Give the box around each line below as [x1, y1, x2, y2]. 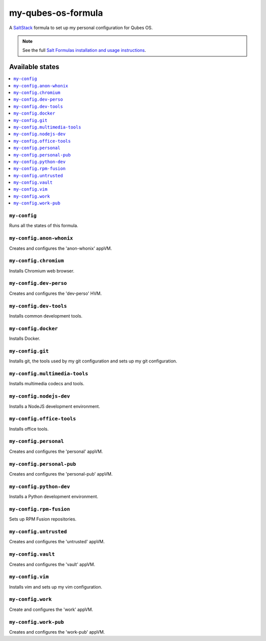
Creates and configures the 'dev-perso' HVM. [9, 290, 102, 296]
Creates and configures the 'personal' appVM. [9, 448, 103, 454]
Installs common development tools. [9, 313, 83, 319]
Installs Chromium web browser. [9, 268, 75, 274]
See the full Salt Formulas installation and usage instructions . [22, 47, 146, 53]
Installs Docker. [9, 336, 40, 342]
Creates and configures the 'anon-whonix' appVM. [9, 245, 112, 251]
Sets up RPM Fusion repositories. [9, 516, 76, 522]
